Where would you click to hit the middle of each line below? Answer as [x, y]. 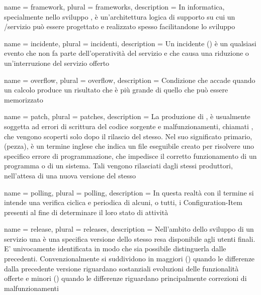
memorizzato [24, 99]
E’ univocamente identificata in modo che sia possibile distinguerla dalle [115, 249]
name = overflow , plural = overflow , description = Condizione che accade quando [130, 80]
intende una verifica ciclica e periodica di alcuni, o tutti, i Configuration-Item [123, 202]
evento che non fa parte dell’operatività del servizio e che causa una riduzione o [126, 53]
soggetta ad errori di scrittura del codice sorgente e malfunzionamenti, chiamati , [129, 126]
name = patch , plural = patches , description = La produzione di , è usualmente [127, 116]
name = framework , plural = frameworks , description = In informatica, [114, 7]
